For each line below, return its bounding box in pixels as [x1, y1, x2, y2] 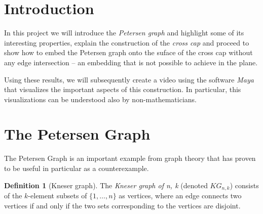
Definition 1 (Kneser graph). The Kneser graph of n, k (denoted [4, 180, 208, 190]
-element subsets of [28, 190, 87, 201]
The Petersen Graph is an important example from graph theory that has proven [4, 153, 256, 163]
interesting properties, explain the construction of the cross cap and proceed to [4, 37, 249, 48]
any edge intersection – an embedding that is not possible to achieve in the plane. [4, 57, 258, 67]
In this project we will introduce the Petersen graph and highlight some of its [4, 27, 244, 38]
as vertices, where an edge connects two [119, 190, 242, 201]
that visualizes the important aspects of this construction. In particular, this [4, 84, 241, 95]
